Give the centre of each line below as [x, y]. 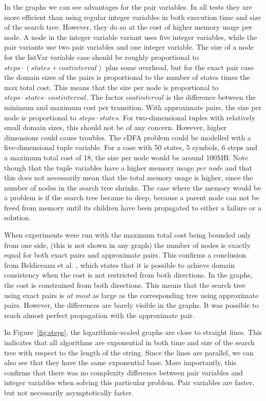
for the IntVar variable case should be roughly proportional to [101, 57]
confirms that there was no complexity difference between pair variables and [124, 372]
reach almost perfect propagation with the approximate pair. [99, 315]
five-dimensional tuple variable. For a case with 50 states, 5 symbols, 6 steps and [131, 147]
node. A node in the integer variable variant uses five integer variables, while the [131, 37]
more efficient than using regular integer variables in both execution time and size [132, 17]
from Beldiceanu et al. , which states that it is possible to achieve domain [120, 265]
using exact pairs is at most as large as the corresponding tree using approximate [131, 295]
